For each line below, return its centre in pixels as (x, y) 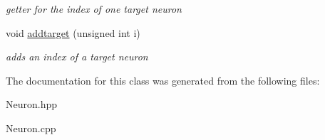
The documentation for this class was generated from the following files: (163, 80)
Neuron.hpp (32, 104)
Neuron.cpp (31, 128)
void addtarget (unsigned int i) (73, 32)
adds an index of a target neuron (77, 56)
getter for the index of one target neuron (94, 9)
